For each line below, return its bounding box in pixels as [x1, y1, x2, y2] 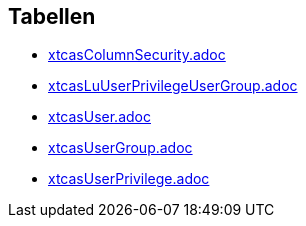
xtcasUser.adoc [48, 108, 151, 126]
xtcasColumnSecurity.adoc [48, 46, 226, 64]
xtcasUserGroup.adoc [48, 139, 193, 157]
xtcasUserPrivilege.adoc [48, 170, 210, 188]
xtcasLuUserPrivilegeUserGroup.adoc [48, 77, 298, 95]
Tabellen [8, 4, 96, 29]
